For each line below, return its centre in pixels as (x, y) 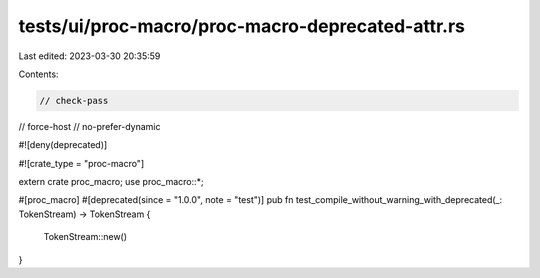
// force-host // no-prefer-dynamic (89, 126)
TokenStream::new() (85, 237)
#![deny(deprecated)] (63, 145)
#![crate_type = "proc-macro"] (81, 163)
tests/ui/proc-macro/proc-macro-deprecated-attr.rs (241, 26)
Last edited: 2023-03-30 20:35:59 (89, 56)
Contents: (38, 74)
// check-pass (74, 100)
